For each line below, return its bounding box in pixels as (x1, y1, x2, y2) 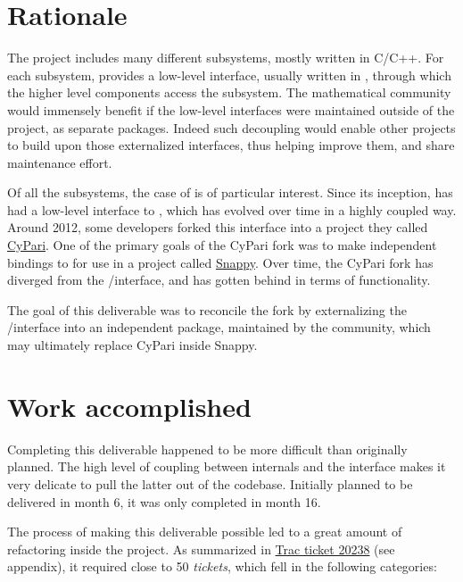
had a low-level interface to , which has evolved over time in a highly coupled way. (7, 200, 457, 219)
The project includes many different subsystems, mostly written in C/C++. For (7, 48, 444, 67)
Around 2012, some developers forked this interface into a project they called (7, 218, 428, 237)
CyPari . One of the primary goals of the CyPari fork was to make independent (7, 236, 437, 254)
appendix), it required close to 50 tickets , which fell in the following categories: (7, 557, 437, 576)
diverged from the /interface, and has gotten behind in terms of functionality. (7, 270, 431, 289)
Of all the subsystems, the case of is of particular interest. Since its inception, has (7, 183, 453, 202)
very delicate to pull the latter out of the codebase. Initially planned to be (7, 474, 413, 493)
